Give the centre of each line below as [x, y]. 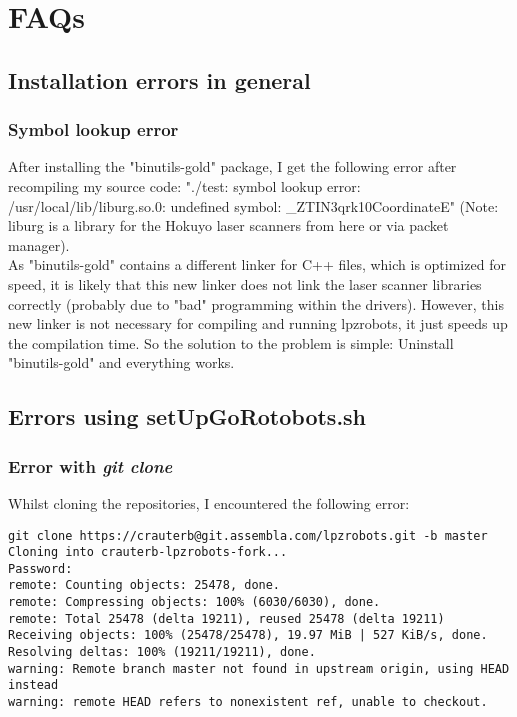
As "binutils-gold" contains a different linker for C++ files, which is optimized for [257, 264]
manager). [39, 244]
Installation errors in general [159, 79]
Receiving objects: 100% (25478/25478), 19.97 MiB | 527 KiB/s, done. [248, 635]
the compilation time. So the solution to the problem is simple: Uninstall [231, 342]
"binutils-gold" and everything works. [121, 362]
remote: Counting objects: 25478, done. [144, 585]
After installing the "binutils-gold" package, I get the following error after [232, 166]
